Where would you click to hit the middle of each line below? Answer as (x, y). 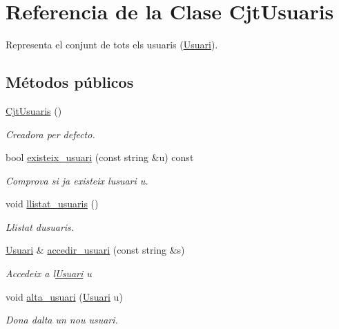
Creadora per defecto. (50, 134)
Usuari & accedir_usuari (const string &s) (95, 250)
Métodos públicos (70, 82)
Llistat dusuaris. (40, 226)
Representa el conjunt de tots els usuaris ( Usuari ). (112, 45)
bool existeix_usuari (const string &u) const (100, 157)
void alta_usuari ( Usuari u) (64, 296)
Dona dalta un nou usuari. (62, 320)
